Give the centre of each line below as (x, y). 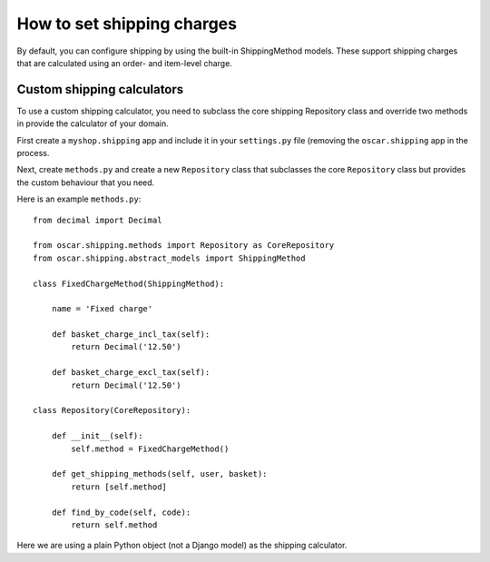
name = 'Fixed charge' (102, 309)
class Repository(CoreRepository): (112, 410)
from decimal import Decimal (98, 220)
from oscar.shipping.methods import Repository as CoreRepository (184, 246)
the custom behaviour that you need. (86, 182)
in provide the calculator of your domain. (93, 123)
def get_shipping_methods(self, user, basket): (159, 474)
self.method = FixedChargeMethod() (150, 449)
